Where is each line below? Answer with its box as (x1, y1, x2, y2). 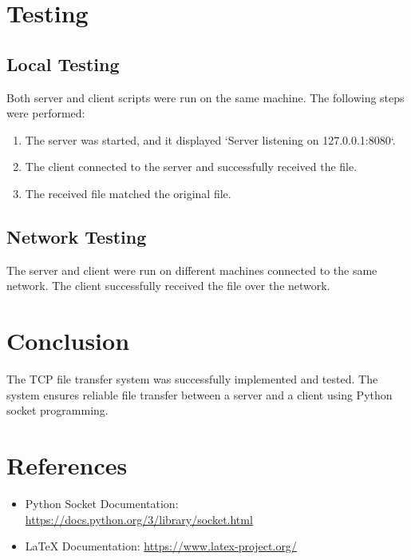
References (6, 449, 128, 482)
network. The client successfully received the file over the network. (6, 277, 330, 294)
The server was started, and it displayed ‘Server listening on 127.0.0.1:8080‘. (25, 131, 396, 148)
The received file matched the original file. (25, 185, 231, 201)
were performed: (6, 105, 85, 121)
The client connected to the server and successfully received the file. (25, 158, 358, 175)
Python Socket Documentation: (25, 494, 179, 511)
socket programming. (6, 402, 109, 419)
